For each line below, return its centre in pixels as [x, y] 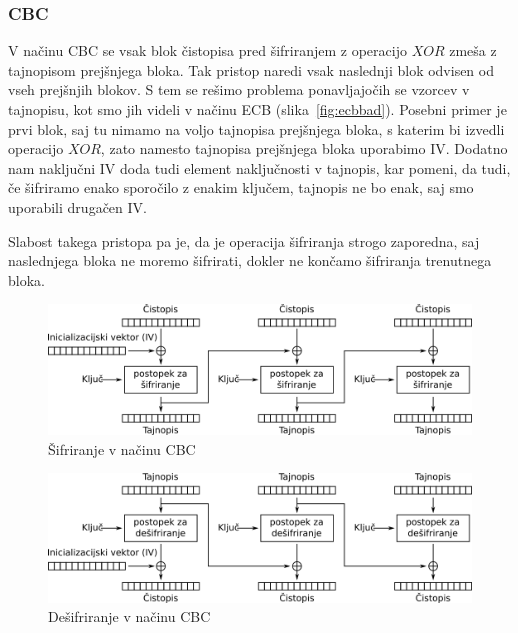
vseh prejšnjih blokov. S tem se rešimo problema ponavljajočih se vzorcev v [239, 89]
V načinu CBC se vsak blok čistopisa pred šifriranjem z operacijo [207, 50]
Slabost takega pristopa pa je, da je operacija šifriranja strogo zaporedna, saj [244, 240]
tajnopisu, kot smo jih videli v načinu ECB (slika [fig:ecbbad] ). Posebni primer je [257, 109]
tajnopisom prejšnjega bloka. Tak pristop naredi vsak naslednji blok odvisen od [251, 69]
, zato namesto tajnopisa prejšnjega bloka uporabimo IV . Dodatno [304, 148]
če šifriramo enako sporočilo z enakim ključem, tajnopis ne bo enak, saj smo [241, 187]
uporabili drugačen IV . [77, 206]
